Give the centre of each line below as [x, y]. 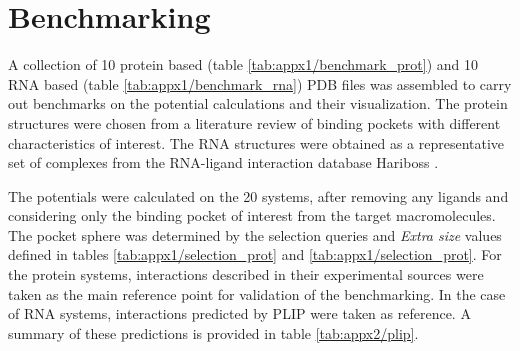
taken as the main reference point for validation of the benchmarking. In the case [257, 293]
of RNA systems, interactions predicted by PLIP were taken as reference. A [239, 313]
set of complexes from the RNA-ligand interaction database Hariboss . [223, 162]
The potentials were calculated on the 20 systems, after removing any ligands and [258, 195]
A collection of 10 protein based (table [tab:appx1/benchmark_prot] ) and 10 [243, 64]
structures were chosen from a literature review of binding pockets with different [254, 122]
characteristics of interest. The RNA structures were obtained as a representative [256, 142]
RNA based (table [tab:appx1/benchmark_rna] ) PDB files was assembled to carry [260, 83]
